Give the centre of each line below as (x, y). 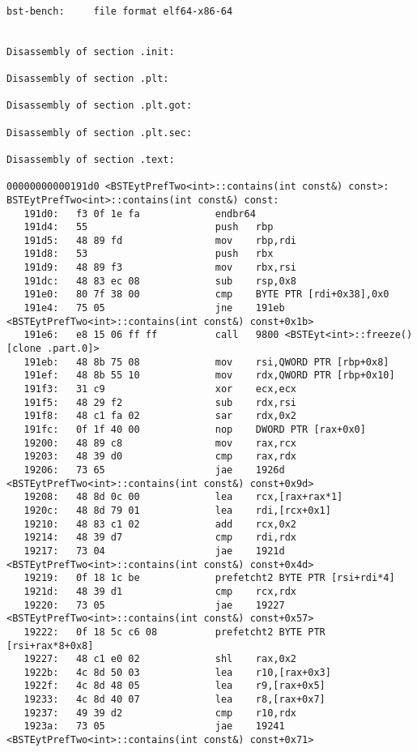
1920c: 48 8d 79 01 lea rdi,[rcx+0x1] (177, 510)
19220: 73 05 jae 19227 (154, 605)
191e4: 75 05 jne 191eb (154, 308)
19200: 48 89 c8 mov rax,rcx (160, 443)
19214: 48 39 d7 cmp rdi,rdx (160, 538)
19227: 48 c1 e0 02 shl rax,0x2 (160, 659)
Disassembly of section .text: (91, 159)
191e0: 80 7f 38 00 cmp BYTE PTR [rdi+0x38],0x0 (206, 295)
